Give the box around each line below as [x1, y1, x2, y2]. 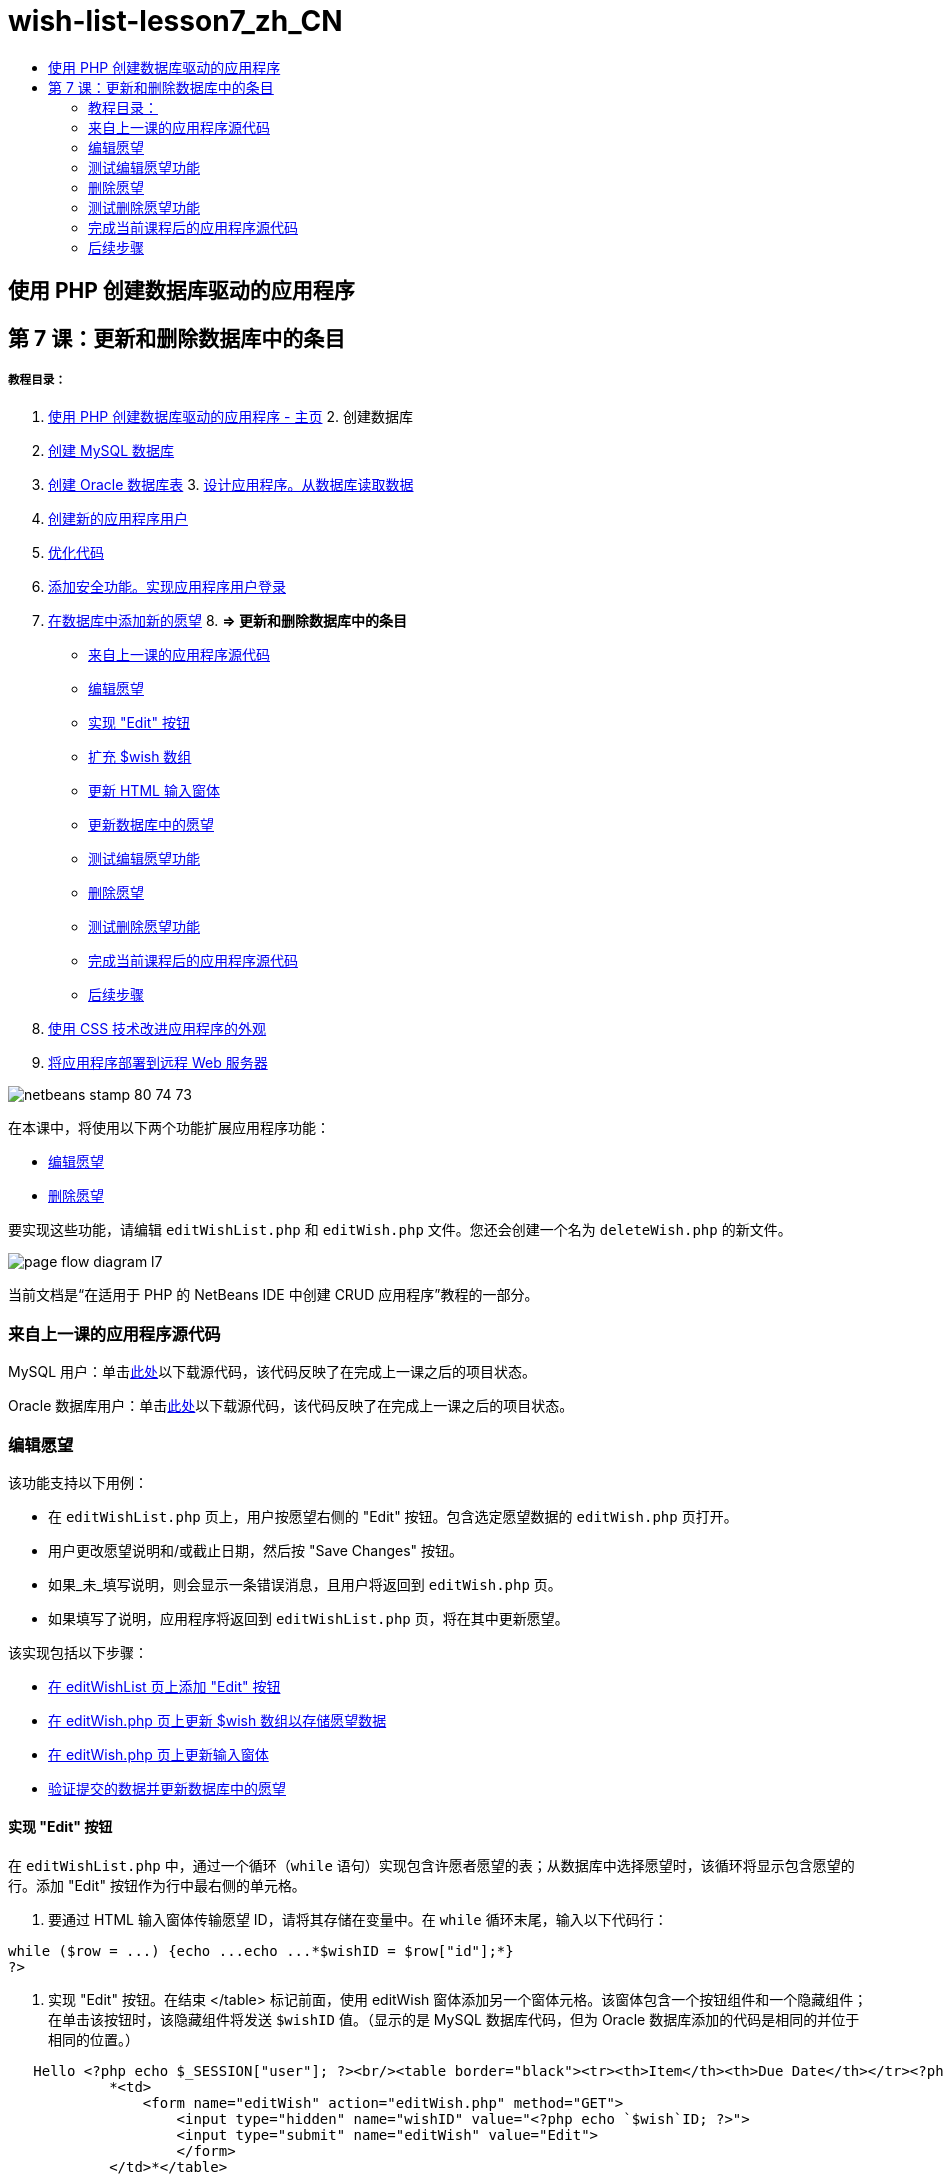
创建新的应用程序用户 [48, 510, 188, 528]
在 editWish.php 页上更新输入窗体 [48, 1745, 269, 1763]
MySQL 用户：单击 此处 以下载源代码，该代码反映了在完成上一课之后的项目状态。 [8, 1363, 537, 1381]
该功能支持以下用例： [8, 1473, 148, 1491]
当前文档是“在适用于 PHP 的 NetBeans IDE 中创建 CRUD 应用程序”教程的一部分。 [8, 1286, 539, 1304]
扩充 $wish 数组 [88, 748, 192, 766]
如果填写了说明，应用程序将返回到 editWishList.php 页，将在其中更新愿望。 [48, 1609, 569, 1627]
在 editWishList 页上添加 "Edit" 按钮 [48, 1677, 281, 1695]
